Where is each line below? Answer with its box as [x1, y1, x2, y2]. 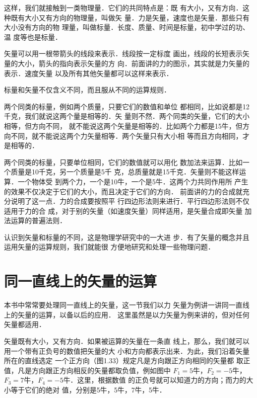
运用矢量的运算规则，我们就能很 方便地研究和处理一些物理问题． [4, 241, 215, 252]
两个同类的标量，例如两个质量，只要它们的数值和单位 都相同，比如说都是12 [4, 101, 250, 111]
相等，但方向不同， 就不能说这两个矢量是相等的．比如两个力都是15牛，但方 [4, 120, 250, 131]
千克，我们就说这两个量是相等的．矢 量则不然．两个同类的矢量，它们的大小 [4, 111, 250, 121]
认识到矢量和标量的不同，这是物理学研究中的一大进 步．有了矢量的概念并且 [4, 232, 250, 242]
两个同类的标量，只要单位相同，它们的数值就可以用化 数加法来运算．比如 [4, 157, 243, 167]
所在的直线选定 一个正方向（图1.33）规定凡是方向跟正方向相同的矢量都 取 [4, 355, 244, 366]
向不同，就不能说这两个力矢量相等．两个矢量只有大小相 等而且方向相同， [4, 130, 243, 141]
